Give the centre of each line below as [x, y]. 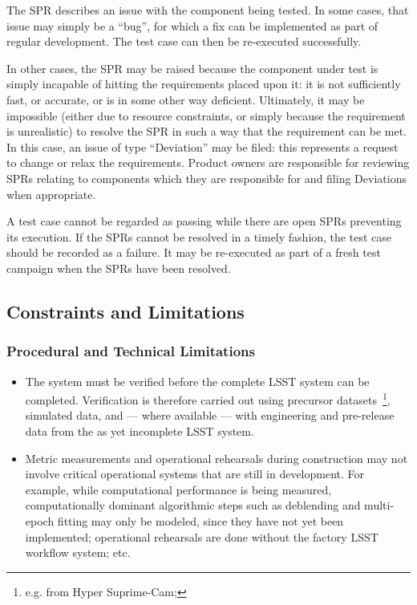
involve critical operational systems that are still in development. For [195, 474]
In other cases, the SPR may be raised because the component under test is [192, 68]
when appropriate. [51, 194]
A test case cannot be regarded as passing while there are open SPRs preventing [204, 221]
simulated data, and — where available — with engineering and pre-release [210, 415]
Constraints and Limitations [126, 311]
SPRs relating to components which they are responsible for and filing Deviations [206, 178]
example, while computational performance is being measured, [178, 489]
